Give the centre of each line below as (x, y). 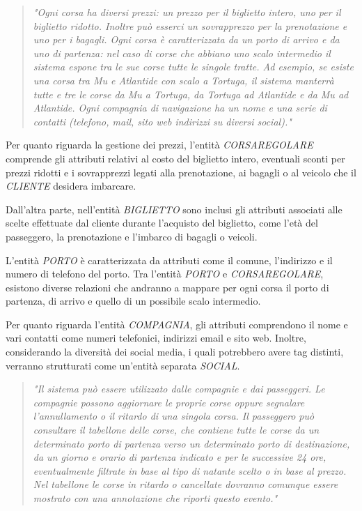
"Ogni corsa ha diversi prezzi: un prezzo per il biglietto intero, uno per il (187, 12)
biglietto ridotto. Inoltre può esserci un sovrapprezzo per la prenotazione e (190, 25)
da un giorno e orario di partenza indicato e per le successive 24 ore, (180, 457)
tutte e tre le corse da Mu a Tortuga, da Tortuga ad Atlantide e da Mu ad (191, 94)
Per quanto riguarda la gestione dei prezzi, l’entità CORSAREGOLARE (159, 145)
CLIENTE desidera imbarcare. (71, 186)
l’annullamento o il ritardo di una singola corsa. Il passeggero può (174, 416)
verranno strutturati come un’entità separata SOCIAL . (123, 365)
